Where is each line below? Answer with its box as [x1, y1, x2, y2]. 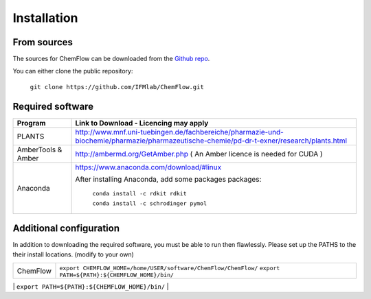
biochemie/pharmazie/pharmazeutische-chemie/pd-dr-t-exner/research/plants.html [75, 136, 347, 145]
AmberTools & [16, 145, 63, 154]
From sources [12, 36, 74, 48]
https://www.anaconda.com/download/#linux [75, 162, 222, 171]
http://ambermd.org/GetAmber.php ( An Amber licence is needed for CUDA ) [75, 149, 323, 158]
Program [16, 118, 46, 128]
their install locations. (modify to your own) [12, 250, 134, 259]
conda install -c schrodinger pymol [92, 200, 207, 207]
